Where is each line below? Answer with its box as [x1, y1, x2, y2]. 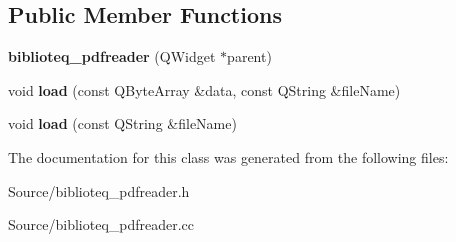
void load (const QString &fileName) [8, 113, 237, 134]
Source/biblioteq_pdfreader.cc [8, 214, 195, 235]
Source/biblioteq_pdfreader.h [8, 180, 190, 201]
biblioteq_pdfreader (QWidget [8, 46, 216, 67]
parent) [227, 46, 272, 67]
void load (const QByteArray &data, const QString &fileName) [8, 79, 401, 100]
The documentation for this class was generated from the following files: [8, 146, 449, 167]
